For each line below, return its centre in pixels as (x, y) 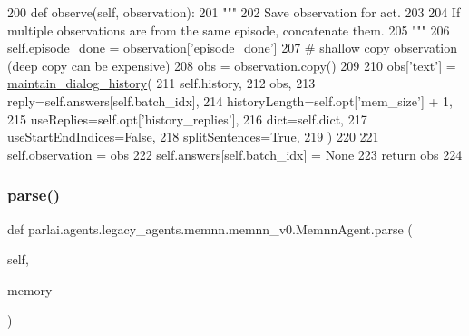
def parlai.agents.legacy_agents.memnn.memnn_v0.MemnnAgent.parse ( (210, 228)
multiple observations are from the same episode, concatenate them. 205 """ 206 (229, 30)
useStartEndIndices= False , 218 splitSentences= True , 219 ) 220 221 (193, 137)
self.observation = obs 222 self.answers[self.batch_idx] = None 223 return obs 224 (235, 154)
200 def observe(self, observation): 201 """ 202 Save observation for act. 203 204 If (234, 12)
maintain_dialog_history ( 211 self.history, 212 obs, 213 (161, 83)
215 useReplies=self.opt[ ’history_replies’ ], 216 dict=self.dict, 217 (187, 119)
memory (30, 289)
